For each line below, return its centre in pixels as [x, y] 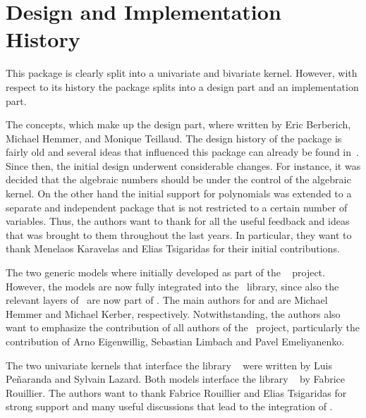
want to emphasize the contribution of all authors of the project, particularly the [183, 327]
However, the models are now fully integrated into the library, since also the [172, 286]
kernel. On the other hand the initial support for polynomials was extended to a [179, 193]
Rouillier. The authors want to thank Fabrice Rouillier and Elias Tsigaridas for [176, 392]
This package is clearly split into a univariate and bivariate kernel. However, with [182, 73]
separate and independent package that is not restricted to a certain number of [177, 207]
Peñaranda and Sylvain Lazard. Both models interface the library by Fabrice [176, 379]
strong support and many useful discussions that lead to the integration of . [169, 406]
